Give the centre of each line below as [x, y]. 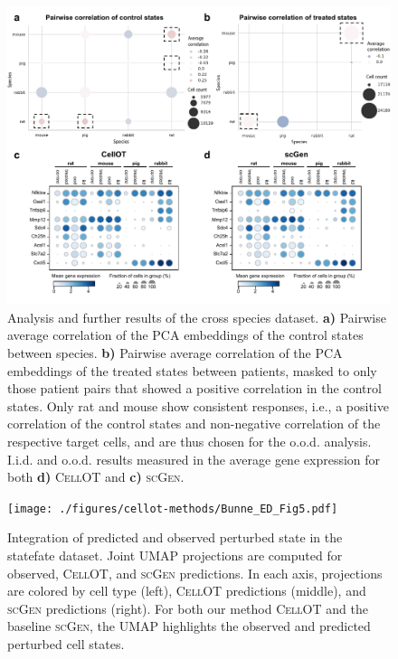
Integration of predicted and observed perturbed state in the [175, 537]
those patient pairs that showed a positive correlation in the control [194, 388]
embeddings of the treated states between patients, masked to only [192, 370]
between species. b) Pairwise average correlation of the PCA [175, 352]
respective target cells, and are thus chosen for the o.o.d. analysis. [190, 441]
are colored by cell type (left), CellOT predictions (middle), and [187, 591]
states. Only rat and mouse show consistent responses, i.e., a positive [198, 405]
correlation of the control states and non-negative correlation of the [194, 424]
